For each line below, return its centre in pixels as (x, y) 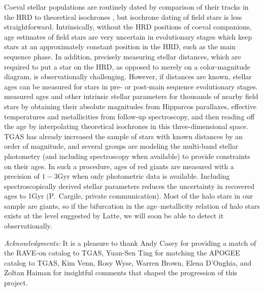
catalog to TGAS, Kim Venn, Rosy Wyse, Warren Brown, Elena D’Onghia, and (128, 262)
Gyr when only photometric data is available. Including (144, 176)
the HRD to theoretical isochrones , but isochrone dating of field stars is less (123, 17)
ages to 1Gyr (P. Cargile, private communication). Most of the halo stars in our (129, 196)
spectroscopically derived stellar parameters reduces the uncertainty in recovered (129, 186)
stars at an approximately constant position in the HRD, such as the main (120, 46)
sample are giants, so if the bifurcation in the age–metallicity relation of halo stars (132, 205)
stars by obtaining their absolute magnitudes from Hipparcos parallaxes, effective (130, 106)
